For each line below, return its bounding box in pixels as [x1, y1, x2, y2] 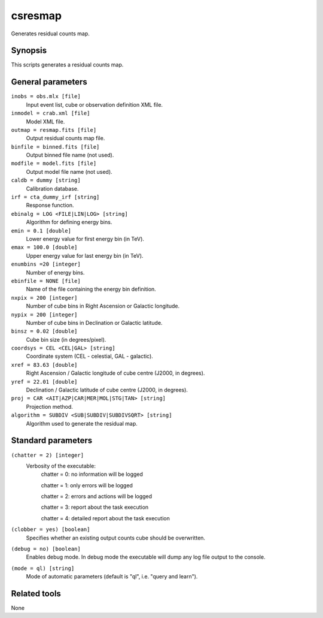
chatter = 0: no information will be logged [41, 471, 144, 478]
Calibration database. [26, 185, 79, 192]
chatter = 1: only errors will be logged [41, 481, 133, 489]
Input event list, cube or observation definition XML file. [26, 101, 163, 108]
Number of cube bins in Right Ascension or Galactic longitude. [26, 303, 180, 310]
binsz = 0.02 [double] [11, 328, 78, 335]
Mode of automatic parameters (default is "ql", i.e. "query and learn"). [26, 573, 198, 580]
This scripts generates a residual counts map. [11, 61, 124, 68]
